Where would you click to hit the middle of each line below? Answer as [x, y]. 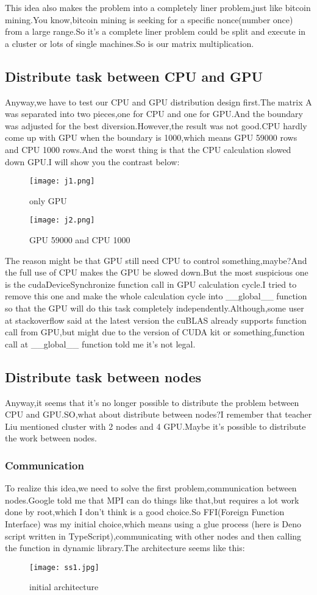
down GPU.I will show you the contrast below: [92, 161]
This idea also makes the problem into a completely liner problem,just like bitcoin [158, 7]
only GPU [48, 200]
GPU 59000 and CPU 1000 [80, 240]
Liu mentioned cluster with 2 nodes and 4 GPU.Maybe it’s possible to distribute [155, 426]
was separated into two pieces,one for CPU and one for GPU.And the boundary [154, 114]
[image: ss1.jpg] [64, 567]
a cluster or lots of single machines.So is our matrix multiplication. [130, 43]
